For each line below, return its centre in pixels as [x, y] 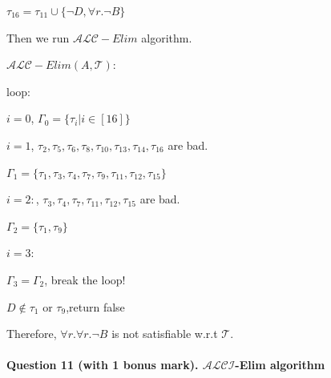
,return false [95, 306]
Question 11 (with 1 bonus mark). [103, 365]
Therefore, [32, 334]
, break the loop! [85, 279]
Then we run [38, 37]
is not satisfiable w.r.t [165, 334]
